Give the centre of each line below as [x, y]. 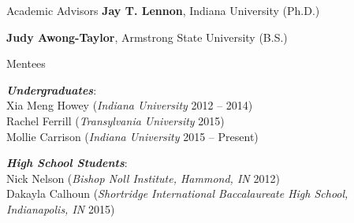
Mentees [26, 63]
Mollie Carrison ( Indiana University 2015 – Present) [132, 136]
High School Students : [67, 163]
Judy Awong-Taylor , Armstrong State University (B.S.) [147, 37]
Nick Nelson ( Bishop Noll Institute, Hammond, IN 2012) [143, 178]
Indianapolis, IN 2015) [61, 208]
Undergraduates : [52, 89]
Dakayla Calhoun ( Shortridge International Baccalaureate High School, [177, 193]
